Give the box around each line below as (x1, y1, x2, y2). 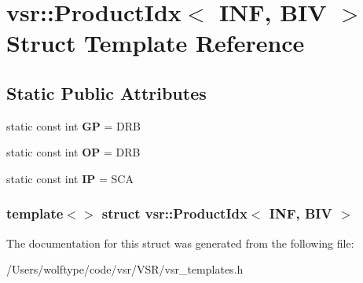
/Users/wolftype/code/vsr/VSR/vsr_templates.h (6, 261, 244, 277)
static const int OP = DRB (6, 144, 141, 160)
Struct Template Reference (6, 27, 305, 59)
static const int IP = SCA (6, 170, 134, 186)
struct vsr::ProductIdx (101, 204, 247, 223)
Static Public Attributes (6, 80, 207, 105)
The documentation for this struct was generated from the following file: (6, 234, 354, 251)
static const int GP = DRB (6, 117, 141, 134)
